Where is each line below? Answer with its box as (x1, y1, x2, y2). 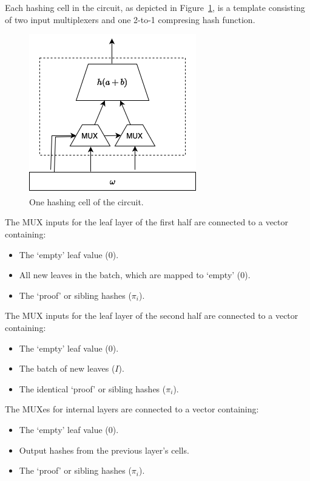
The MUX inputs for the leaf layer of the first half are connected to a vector (5, 216, 288, 228)
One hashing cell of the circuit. (29, 195, 144, 208)
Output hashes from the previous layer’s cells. (19, 443, 189, 456)
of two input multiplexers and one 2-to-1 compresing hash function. (5, 13, 255, 26)
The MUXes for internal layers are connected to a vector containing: (5, 403, 259, 415)
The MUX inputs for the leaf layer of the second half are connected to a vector (5, 309, 298, 322)
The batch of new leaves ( (19, 362, 115, 375)
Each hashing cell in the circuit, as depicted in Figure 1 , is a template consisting (5, 1, 305, 13)
